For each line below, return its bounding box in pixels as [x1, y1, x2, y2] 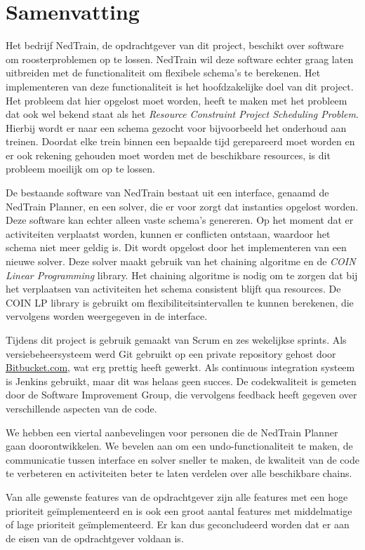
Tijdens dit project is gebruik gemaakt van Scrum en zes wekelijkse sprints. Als [6, 333, 347, 347]
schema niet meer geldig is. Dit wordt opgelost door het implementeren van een [6, 240, 347, 255]
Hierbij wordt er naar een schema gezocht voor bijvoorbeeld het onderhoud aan [6, 120, 347, 135]
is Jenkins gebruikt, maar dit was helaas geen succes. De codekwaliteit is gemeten [6, 373, 357, 388]
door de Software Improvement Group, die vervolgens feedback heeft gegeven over [6, 387, 357, 402]
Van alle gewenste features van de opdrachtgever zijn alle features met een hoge [6, 489, 348, 504]
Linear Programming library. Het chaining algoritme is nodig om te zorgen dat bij [6, 267, 358, 282]
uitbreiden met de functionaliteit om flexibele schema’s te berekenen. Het [6, 65, 321, 80]
